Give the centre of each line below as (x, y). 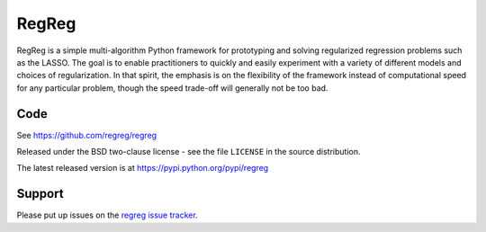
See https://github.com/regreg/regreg (87, 135)
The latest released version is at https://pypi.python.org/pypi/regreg (143, 168)
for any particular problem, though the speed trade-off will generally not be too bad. (172, 88)
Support (40, 194)
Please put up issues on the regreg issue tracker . (107, 215)
